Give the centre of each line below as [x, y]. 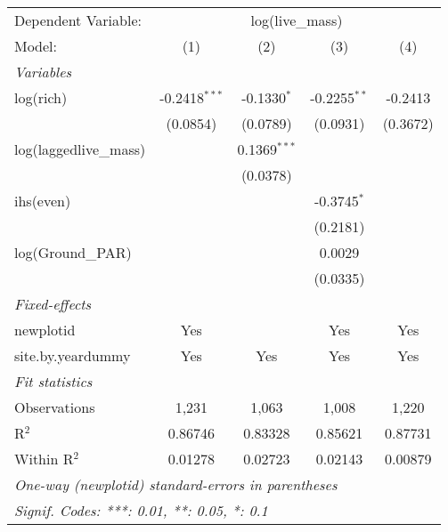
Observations [55, 407]
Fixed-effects [53, 304]
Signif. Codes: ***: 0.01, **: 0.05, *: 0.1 [141, 510]
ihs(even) [43, 201]
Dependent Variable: [78, 20]
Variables [43, 72]
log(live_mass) [297, 20]
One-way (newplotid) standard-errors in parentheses [176, 484]
